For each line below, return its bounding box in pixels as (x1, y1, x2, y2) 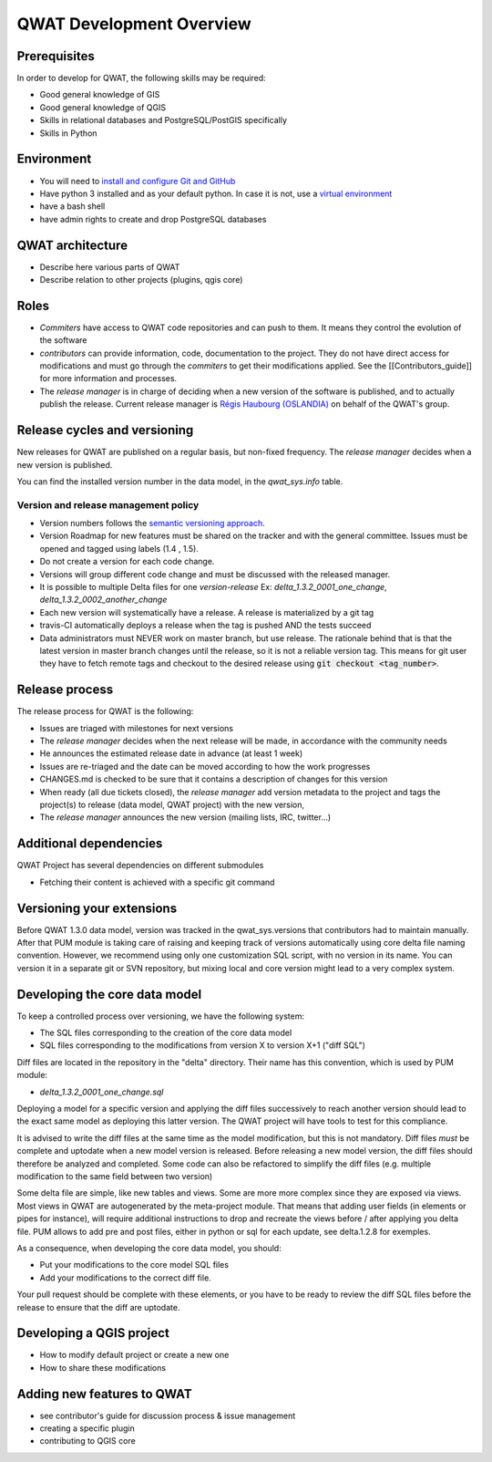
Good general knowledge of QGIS (39, 101, 167, 113)
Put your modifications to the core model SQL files (39, 1260, 230, 1270)
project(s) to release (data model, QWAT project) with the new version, (39, 799, 305, 811)
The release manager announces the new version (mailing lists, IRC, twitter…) (39, 812, 332, 823)
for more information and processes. (39, 373, 178, 384)
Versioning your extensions (16, 900, 178, 916)
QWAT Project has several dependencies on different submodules (16, 860, 264, 871)
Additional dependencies (16, 835, 163, 852)
